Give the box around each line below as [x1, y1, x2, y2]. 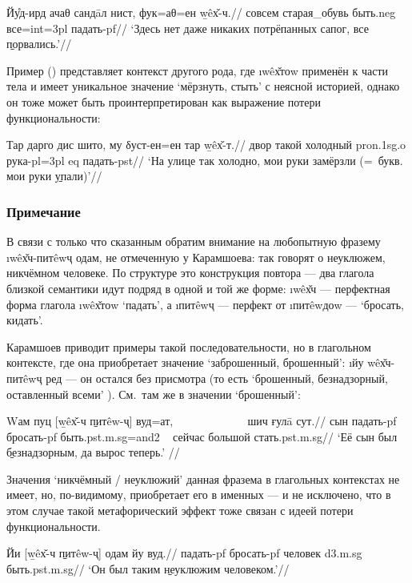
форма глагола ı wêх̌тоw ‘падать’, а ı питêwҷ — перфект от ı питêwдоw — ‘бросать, [6, 296, 404, 312]
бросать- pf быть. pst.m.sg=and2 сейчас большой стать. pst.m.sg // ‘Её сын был [6, 428, 398, 444]
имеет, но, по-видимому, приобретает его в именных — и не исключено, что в [6, 486, 391, 503]
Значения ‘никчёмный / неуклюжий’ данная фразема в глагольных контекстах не [6, 470, 400, 487]
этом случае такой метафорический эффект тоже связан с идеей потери [6, 502, 354, 519]
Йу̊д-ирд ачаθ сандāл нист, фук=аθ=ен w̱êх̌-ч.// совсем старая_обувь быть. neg [6, 4, 396, 20]
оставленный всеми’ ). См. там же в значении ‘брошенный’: [6, 385, 301, 402]
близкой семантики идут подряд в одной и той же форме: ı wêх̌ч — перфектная [6, 279, 390, 296]
